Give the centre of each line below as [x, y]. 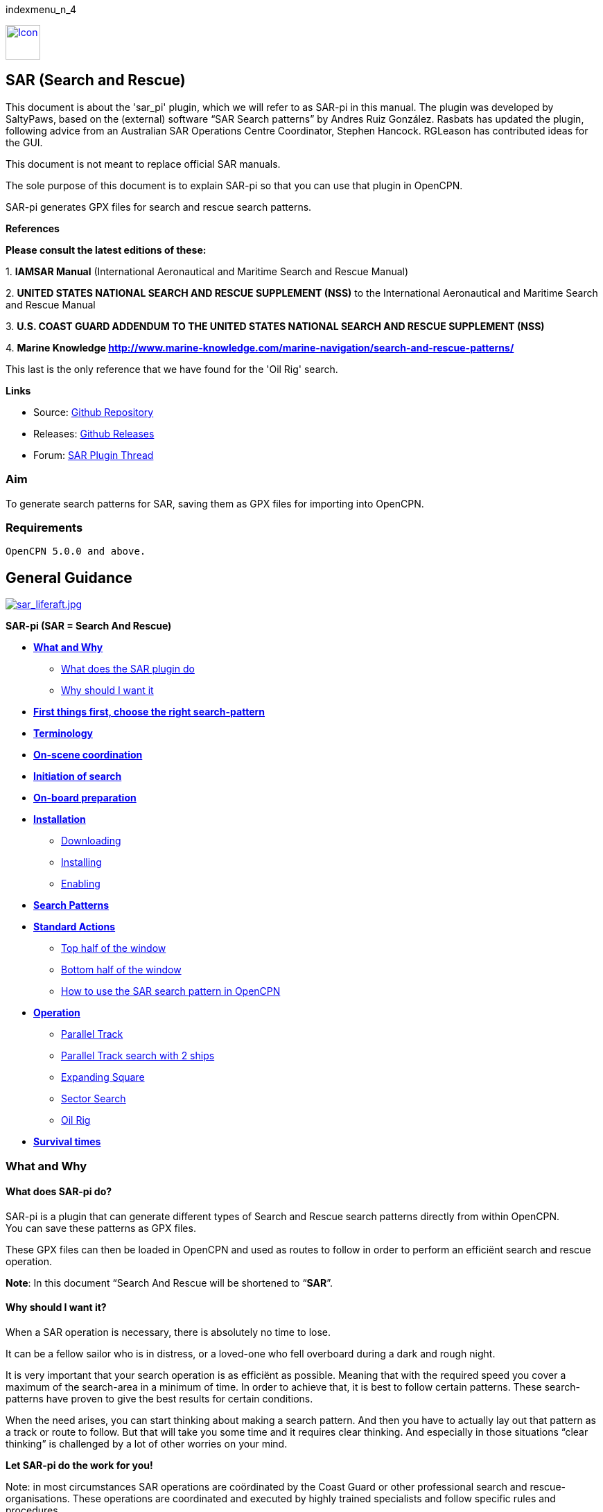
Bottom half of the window [121, 970]
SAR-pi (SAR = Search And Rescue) [89, 626]
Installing [81, 862]
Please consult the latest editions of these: [106, 250]
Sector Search [94, 1099]
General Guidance [69, 577]
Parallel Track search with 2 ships [138, 1056]
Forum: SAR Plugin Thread [94, 455]
